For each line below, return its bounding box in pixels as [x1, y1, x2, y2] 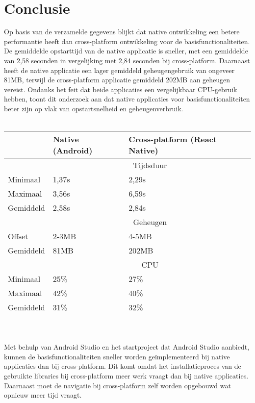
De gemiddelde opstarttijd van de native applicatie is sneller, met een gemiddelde [4, 46, 248, 56]
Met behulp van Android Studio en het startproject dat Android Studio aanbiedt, [4, 342, 250, 352]
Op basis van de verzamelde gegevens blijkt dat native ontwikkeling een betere [4, 26, 240, 37]
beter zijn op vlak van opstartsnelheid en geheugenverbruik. [4, 103, 183, 113]
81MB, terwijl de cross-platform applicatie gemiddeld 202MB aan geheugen [4, 75, 230, 85]
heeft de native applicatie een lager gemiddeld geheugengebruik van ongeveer [4, 65, 235, 75]
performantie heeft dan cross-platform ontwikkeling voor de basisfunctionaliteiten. [4, 36, 250, 46]
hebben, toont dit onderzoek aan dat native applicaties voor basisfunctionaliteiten [4, 94, 250, 104]
